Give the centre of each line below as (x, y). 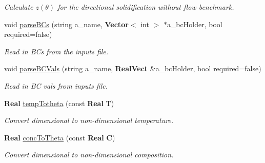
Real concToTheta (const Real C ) (60, 137)
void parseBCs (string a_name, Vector (66, 24)
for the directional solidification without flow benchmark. (146, 7)
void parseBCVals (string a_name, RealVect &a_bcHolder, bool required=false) (133, 68)
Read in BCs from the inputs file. (56, 51)
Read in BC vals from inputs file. (56, 85)
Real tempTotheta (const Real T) (59, 103)
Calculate (19, 7)
